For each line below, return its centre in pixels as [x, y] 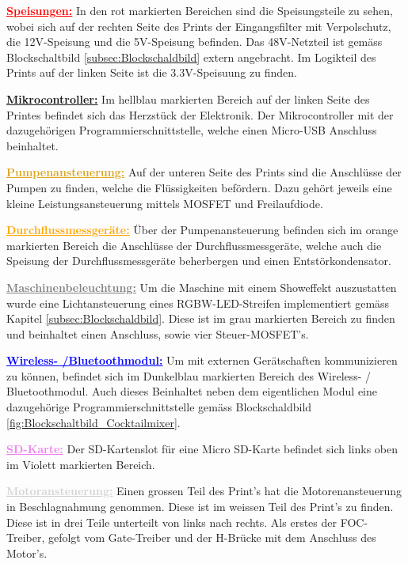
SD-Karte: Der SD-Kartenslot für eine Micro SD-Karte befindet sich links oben [202, 449]
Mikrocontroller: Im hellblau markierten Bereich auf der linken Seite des [188, 98]
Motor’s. [27, 553]
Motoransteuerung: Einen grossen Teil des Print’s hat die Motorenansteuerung [204, 491]
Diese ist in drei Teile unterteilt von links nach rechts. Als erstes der [172, 522]
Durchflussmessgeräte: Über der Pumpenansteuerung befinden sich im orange [202, 230]
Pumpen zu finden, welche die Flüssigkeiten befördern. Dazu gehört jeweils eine [199, 187]
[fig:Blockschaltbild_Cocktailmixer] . [93, 422]
